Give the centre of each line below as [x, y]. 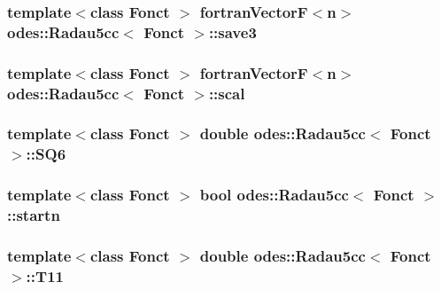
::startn [34, 215]
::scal [227, 93]
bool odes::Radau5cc [274, 195]
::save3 [232, 31]
